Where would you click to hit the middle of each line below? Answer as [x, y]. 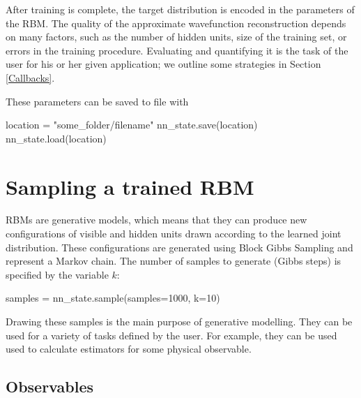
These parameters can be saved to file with [97, 101]
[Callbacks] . [30, 77]
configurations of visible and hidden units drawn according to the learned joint [174, 234]
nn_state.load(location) [56, 138]
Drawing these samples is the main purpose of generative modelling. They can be [179, 322]
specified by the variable [57, 274]
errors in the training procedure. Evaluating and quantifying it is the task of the [177, 50]
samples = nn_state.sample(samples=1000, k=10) [113, 298]
